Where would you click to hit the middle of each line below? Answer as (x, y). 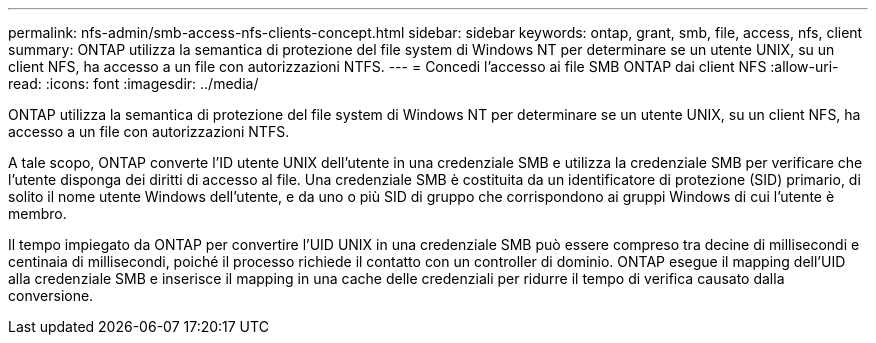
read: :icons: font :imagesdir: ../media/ (133, 83)
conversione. (51, 295)
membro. (37, 213)
